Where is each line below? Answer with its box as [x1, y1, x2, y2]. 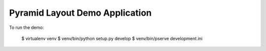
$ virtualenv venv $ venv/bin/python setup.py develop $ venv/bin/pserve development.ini [21, 35, 203, 41]
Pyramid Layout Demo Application [9, 7, 152, 18]
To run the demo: [9, 25, 44, 30]
